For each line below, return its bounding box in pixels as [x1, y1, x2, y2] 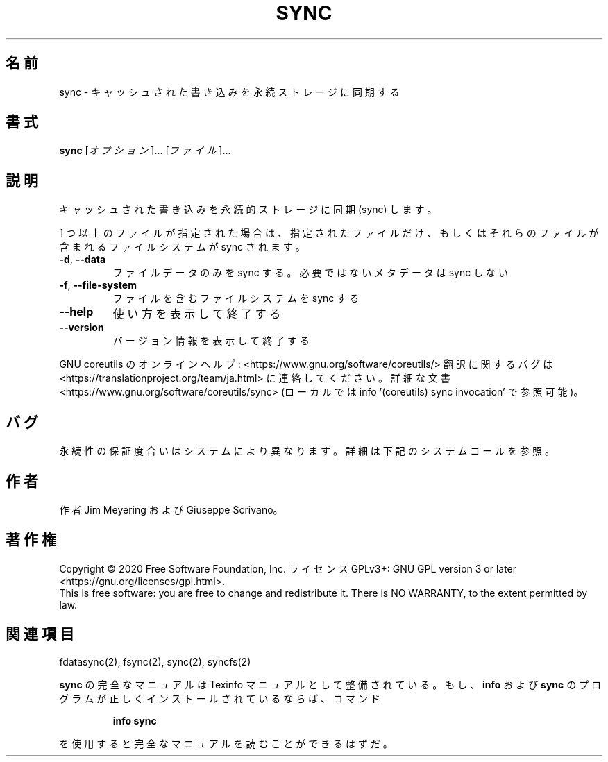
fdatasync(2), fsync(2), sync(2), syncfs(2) [59, 655, 251, 668]
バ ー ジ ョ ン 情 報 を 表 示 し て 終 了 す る [112, 335, 310, 347]
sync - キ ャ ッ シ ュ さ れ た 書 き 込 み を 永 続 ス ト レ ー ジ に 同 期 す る [59, 85, 400, 98]
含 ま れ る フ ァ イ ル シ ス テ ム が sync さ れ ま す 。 [59, 241, 305, 253]
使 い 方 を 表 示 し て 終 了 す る [112, 307, 281, 321]
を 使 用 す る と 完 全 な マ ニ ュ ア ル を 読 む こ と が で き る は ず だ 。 [59, 737, 393, 750]
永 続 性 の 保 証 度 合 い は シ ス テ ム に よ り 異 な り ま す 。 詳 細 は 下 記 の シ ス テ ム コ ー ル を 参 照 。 [59, 445, 555, 457]
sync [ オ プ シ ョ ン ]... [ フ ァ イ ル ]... [59, 144, 231, 157]
